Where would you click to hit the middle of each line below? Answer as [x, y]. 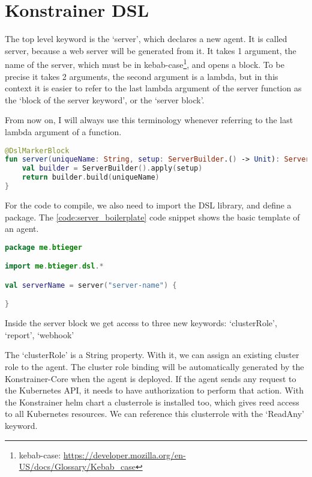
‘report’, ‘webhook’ [40, 334]
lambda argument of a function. [63, 131]
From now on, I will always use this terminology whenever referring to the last [149, 120]
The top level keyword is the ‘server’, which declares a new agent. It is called [146, 39]
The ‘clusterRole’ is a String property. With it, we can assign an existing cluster [152, 355]
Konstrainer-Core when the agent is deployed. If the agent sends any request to [151, 378]
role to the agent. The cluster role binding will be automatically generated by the [154, 366]
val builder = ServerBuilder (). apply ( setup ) [112, 169]
